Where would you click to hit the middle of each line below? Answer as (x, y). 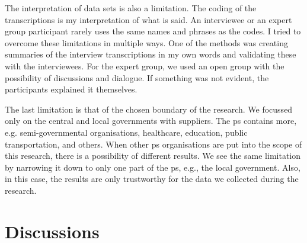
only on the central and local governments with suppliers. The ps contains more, (151, 121)
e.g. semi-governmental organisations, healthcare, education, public (126, 132)
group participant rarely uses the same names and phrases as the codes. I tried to (153, 31)
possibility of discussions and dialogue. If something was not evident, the (137, 77)
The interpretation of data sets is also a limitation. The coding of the (131, 8)
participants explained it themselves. (71, 89)
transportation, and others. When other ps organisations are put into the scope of (153, 144)
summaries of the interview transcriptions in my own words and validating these (151, 54)
